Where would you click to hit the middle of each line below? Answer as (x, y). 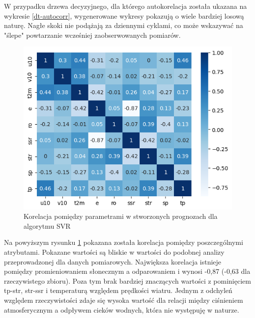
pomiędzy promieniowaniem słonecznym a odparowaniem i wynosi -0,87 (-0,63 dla (127, 271)
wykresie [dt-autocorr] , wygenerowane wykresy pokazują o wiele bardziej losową (124, 15)
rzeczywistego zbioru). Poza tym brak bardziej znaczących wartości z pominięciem (127, 280)
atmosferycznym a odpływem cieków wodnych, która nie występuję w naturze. (122, 309)
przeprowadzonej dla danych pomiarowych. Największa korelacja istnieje (113, 261)
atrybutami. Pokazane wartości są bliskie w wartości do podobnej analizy (114, 252)
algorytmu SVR (47, 225)
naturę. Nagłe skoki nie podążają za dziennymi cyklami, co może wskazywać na (124, 25)
